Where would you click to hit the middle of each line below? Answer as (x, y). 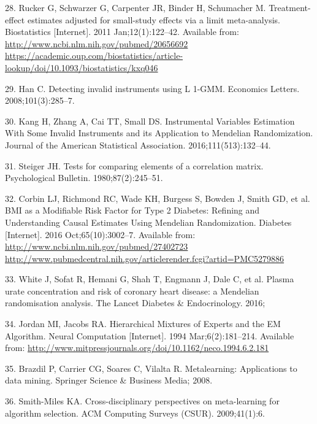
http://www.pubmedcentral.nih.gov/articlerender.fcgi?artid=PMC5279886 (145, 258)
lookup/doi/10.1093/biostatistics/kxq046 (82, 67)
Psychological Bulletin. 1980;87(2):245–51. (84, 178)
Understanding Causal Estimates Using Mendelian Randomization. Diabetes (148, 222)
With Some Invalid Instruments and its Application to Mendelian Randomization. (159, 133)
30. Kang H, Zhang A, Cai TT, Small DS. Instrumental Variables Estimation (150, 121)
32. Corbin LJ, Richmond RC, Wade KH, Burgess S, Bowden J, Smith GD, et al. (158, 198)
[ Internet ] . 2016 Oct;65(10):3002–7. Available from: (100, 234)
